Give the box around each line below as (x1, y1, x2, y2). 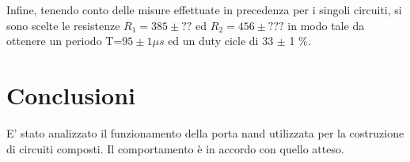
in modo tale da (287, 17, 365, 33)
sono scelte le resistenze (6, 17, 120, 33)
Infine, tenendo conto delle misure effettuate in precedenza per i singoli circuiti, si (6, 2, 402, 17)
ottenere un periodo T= (6, 32, 123, 49)
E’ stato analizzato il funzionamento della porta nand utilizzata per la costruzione (6, 124, 404, 141)
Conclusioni (6, 78, 135, 111)
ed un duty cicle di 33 (168, 32, 274, 49)
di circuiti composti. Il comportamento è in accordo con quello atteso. (6, 140, 344, 156)
